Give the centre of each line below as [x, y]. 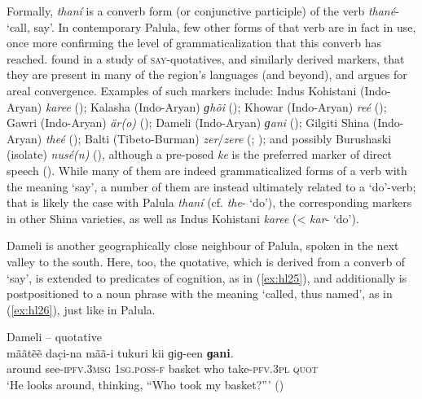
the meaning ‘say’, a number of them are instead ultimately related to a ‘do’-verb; [211, 186]
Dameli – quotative [54, 337]
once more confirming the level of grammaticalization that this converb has [194, 43]
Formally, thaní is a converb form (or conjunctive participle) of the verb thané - [203, 11]
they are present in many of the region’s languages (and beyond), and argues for [207, 75]
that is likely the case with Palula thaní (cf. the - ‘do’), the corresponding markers [209, 202]
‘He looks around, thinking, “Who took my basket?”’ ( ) [145, 385]
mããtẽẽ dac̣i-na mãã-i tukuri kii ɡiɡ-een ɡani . [120, 352]
